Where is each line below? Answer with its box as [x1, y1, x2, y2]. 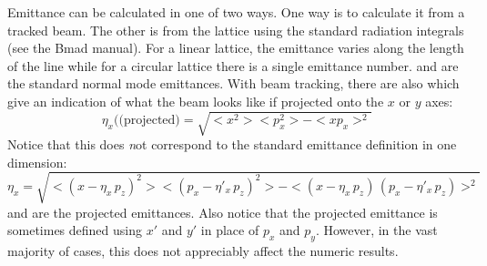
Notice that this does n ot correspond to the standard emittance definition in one [7, 135, 457, 154]
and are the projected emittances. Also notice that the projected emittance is [7, 202, 438, 221]
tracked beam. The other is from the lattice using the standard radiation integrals [7, 20, 464, 39]
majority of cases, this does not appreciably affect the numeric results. [7, 241, 399, 261]
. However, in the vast [315, 220, 438, 240]
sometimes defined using [7, 220, 142, 240]
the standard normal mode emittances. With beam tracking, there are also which [7, 74, 460, 93]
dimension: [7, 152, 67, 171]
